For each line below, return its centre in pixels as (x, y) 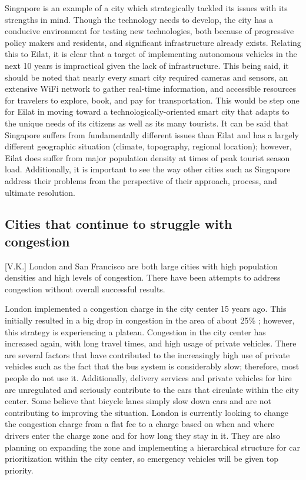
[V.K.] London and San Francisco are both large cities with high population (141, 266)
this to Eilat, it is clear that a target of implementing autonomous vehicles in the (151, 54)
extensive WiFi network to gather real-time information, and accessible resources (151, 89)
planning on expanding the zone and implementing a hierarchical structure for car (153, 447)
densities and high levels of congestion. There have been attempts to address (143, 277)
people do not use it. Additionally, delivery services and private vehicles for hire (148, 378)
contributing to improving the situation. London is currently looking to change (147, 412)
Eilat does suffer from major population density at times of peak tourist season (147, 157)
